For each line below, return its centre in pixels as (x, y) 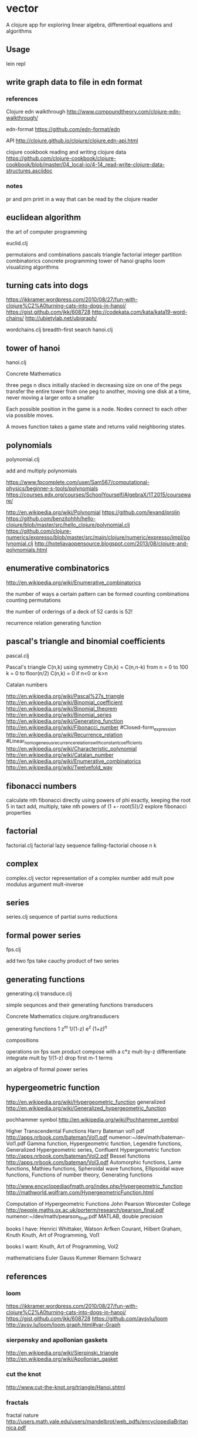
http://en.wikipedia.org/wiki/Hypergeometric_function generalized (86, 1102)
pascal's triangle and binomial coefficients (86, 641)
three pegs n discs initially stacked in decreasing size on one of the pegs (94, 385)
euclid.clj (17, 243)
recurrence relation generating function (54, 623)
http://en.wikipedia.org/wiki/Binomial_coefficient (64, 702)
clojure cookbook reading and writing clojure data (66, 152)
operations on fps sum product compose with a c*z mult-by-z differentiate (96, 1051)
